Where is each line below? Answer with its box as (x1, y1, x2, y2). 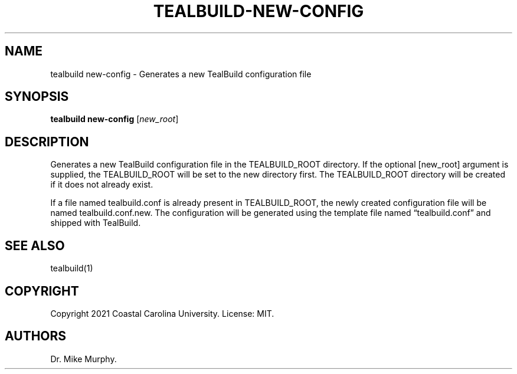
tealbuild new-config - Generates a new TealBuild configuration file (50, 68, 312, 79)
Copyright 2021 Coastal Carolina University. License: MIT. (50, 308, 274, 319)
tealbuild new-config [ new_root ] (50, 114, 179, 124)
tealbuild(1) (50, 263, 93, 274)
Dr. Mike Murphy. (50, 353, 117, 364)
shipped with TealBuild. (50, 218, 141, 228)
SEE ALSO (5, 238, 65, 253)
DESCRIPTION (5, 134, 89, 149)
